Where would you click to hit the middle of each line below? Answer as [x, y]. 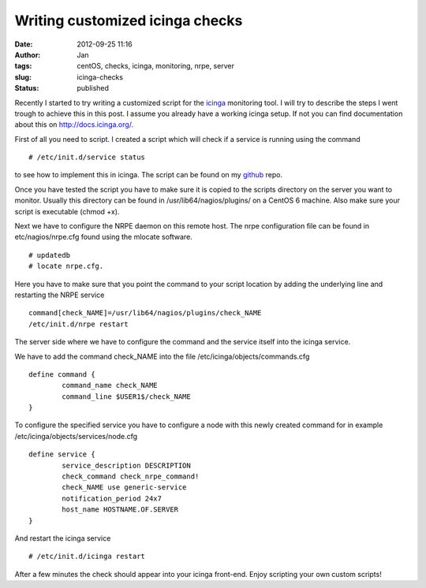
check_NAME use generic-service [124, 488]
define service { [62, 454]
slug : [23, 77]
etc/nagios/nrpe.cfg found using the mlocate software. [103, 237]
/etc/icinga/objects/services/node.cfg [76, 436]
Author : [28, 54]
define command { [62, 374]
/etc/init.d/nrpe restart [79, 324]
